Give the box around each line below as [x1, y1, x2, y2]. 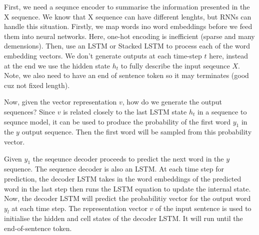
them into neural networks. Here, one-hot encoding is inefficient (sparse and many [4, 30, 255, 41]
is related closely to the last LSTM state [63, 106, 187, 116]
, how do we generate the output [122, 96, 222, 107]
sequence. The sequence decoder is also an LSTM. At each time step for [4, 163, 224, 174]
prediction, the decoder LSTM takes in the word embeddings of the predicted [4, 173, 241, 183]
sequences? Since [4, 106, 55, 116]
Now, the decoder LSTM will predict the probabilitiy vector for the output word [4, 193, 251, 203]
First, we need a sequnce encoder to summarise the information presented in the [4, 1, 250, 11]
